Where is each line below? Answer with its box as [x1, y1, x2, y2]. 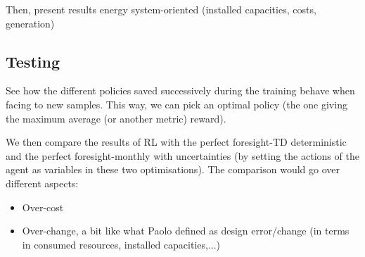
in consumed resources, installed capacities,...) [22, 237, 221, 251]
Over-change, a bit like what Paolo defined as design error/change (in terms [22, 223, 350, 238]
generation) [6, 15, 55, 30]
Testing [6, 50, 60, 72]
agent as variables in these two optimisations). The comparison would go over [6, 162, 340, 177]
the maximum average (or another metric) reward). [6, 111, 226, 125]
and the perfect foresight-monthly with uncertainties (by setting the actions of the [6, 148, 359, 163]
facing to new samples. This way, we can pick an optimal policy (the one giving [6, 96, 347, 111]
